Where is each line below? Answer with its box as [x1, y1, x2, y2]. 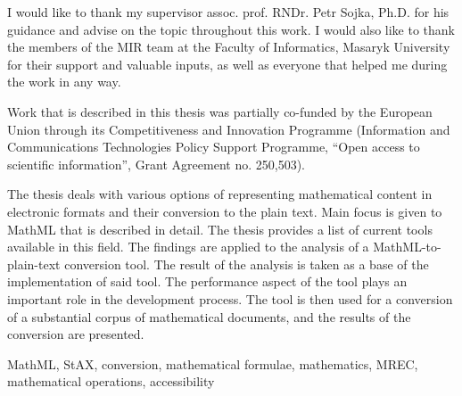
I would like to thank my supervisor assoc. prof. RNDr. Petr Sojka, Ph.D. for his [7, 3, 450, 21]
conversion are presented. [7, 325, 144, 343]
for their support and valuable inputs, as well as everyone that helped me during [7, 54, 448, 73]
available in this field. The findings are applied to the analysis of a [7, 237, 369, 256]
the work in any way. [7, 72, 121, 91]
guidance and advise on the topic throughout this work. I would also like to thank [7, 20, 456, 38]
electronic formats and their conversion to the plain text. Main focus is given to [7, 202, 442, 220]
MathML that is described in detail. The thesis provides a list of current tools [7, 219, 433, 238]
